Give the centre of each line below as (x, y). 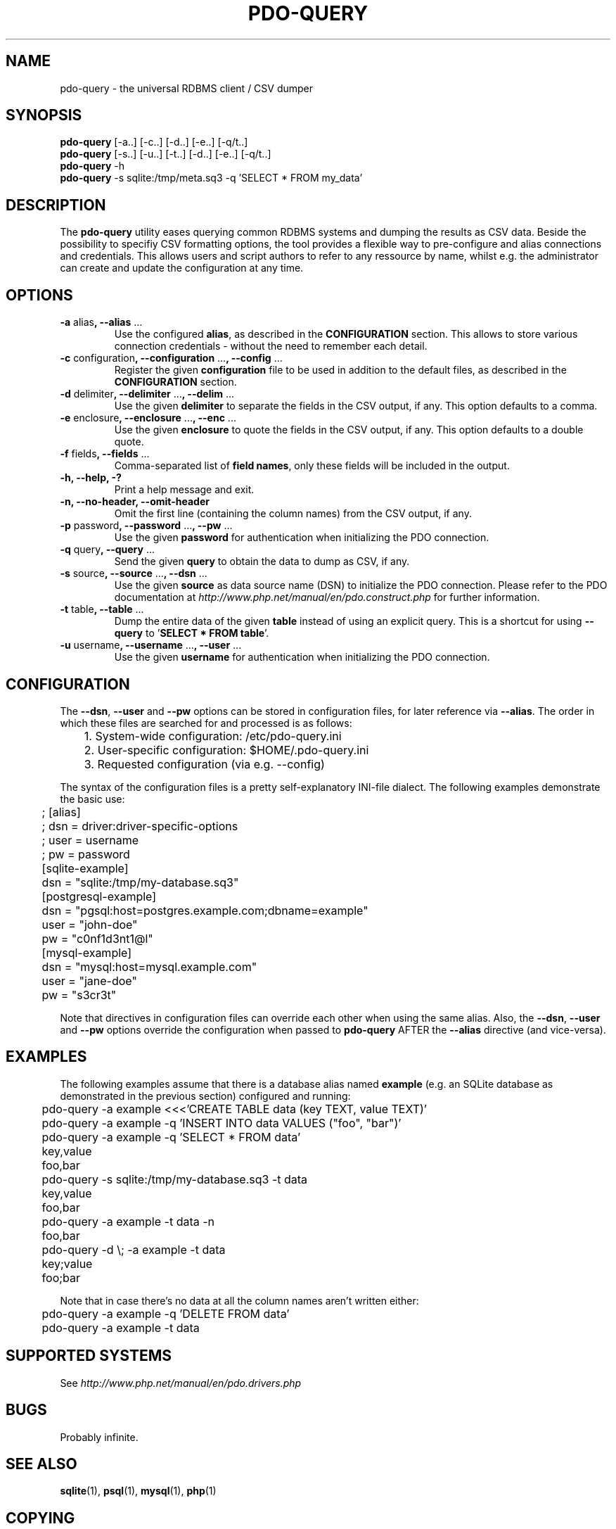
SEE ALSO (41, 1464)
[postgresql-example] (99, 896)
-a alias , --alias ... (101, 322)
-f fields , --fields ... (105, 454)
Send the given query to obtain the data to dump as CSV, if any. (262, 562)
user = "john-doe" (90, 924)
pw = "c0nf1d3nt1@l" (97, 938)
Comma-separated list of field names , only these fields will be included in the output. (312, 466)
